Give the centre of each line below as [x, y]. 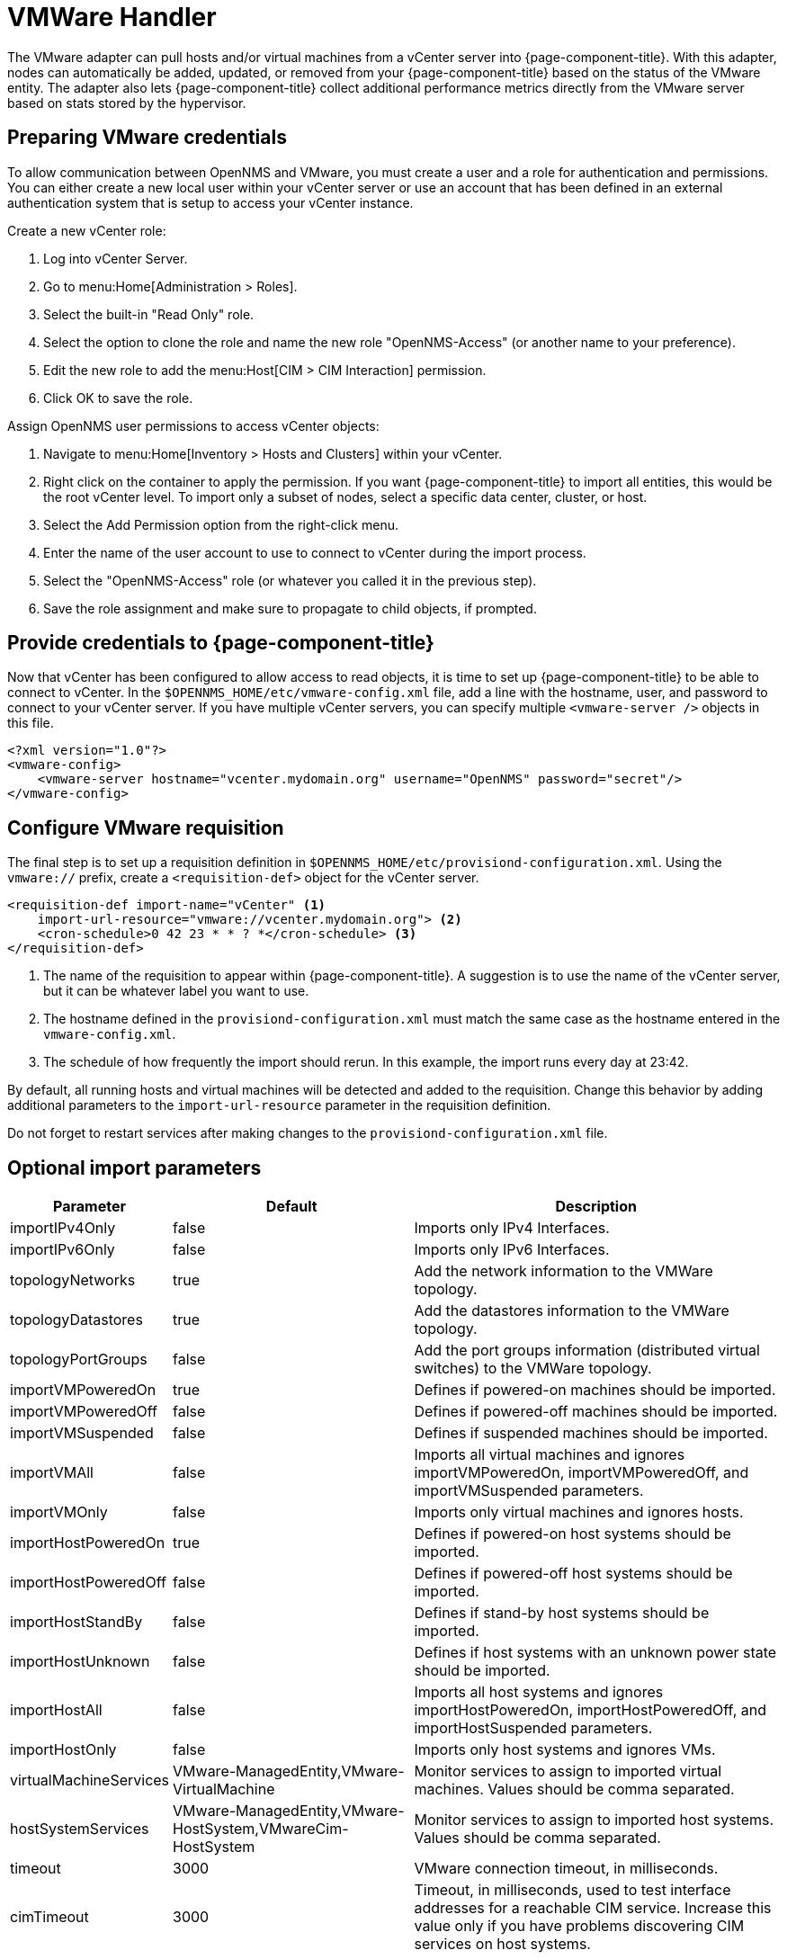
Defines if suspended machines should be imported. [591, 1433]
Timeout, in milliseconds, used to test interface [572, 1890]
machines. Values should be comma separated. [574, 1789]
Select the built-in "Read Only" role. [149, 314]
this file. [31, 723]
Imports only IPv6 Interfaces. [512, 1250]
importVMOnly [59, 1512]
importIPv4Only [63, 1228]
